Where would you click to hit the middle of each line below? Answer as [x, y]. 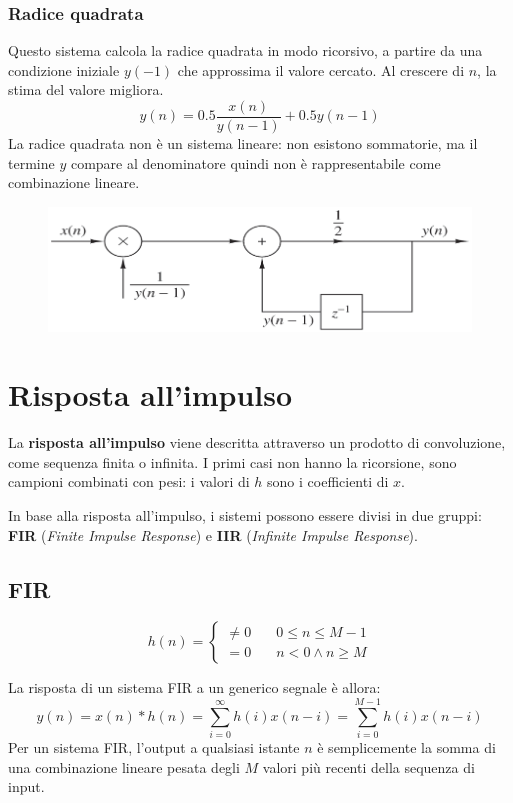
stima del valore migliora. [86, 89]
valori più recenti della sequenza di [368, 766]
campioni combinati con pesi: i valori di [129, 481]
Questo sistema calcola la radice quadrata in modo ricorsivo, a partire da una [245, 50]
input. [26, 786]
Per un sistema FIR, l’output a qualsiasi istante [154, 747]
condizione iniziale [64, 69]
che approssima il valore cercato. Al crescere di [321, 69]
